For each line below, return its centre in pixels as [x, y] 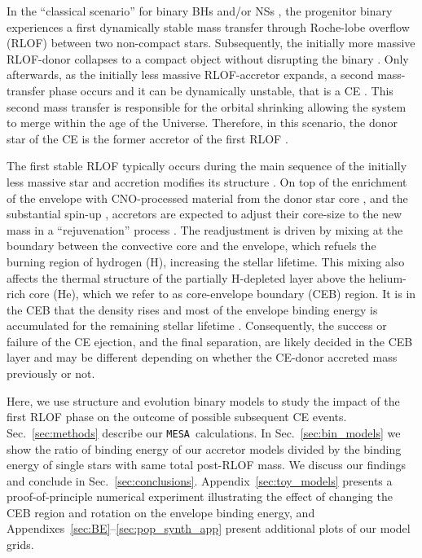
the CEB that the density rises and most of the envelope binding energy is [192, 309]
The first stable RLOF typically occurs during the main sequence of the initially [207, 166]
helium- [387, 277]
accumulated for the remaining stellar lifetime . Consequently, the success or [197, 325]
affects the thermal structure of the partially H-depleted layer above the [186, 277]
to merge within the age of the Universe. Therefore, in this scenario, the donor [202, 123]
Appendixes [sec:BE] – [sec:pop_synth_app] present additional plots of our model [209, 528]
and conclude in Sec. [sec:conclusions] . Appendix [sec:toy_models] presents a [200, 480]
